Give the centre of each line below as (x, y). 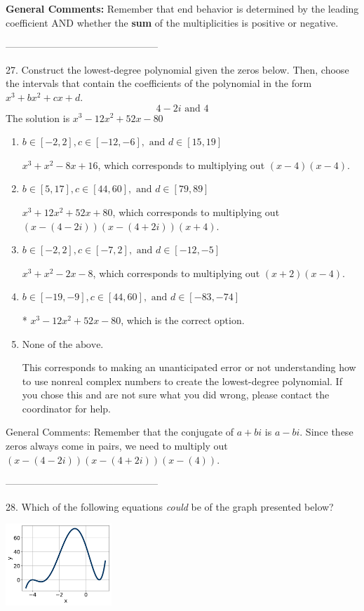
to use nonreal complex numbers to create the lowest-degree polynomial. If (182, 381)
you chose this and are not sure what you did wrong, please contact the (176, 395)
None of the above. (63, 345)
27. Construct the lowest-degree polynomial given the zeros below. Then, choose (177, 69)
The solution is (38, 117)
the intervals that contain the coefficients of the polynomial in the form (159, 83)
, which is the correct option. (183, 320)
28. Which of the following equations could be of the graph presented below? (170, 506)
